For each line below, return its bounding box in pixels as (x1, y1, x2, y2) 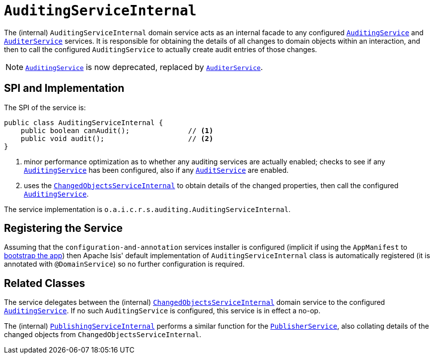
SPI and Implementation (4, 82, 125, 95)
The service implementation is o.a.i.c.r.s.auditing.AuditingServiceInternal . (4, 205, 291, 214)
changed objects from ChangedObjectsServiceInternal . (4, 330, 202, 339)
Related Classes (4, 277, 85, 289)
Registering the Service (4, 222, 123, 235)
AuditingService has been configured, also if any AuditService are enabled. (24, 165, 289, 174)
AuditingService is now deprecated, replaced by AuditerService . (25, 62, 263, 72)
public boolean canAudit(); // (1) (20, 126, 214, 135)
